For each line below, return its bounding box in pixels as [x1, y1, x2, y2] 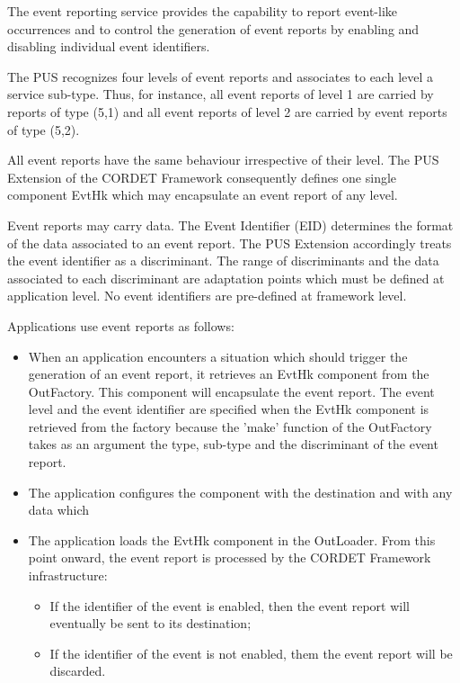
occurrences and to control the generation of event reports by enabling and [7, 19, 420, 38]
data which [28, 500, 90, 519]
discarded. [49, 661, 106, 680]
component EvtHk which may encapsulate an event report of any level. [7, 185, 398, 204]
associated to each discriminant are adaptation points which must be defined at [7, 268, 445, 287]
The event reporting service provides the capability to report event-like [7, 2, 397, 20]
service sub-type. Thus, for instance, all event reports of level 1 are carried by [7, 85, 434, 103]
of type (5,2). [7, 120, 80, 139]
